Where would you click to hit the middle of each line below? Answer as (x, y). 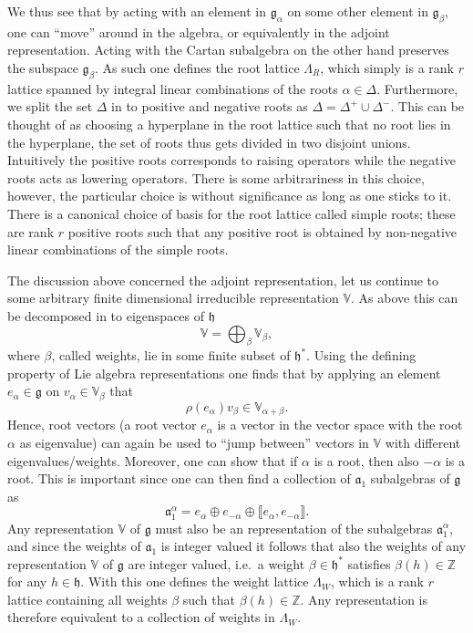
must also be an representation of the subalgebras (294, 528)
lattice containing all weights (87, 599)
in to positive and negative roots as (210, 106)
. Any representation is (364, 599)
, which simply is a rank (387, 67)
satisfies (369, 563)
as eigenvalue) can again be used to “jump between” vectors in (194, 442)
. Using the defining (361, 355)
